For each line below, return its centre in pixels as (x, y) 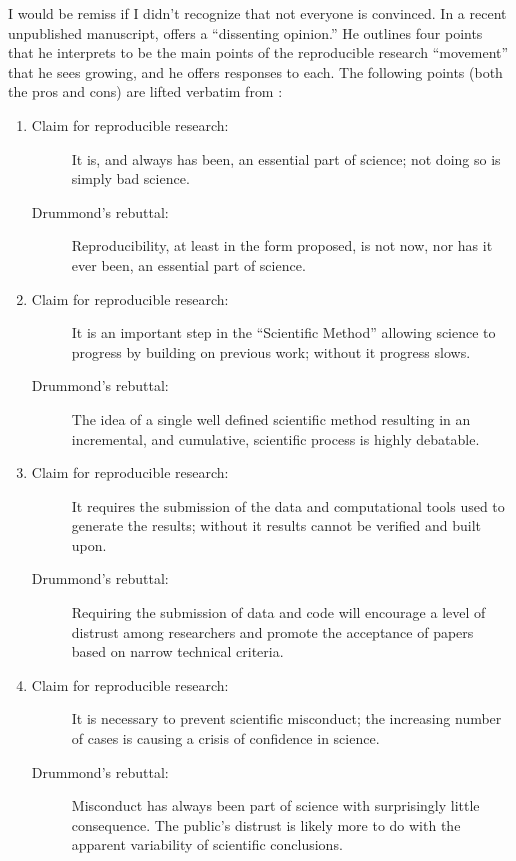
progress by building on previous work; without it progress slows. (271, 351)
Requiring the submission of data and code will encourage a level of (278, 612)
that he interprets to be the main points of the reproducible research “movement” (258, 52)
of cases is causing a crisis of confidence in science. (225, 738)
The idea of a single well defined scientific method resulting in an (271, 418)
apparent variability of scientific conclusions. (207, 844)
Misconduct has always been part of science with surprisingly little (275, 805)
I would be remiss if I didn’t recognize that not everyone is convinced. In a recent (257, 13)
